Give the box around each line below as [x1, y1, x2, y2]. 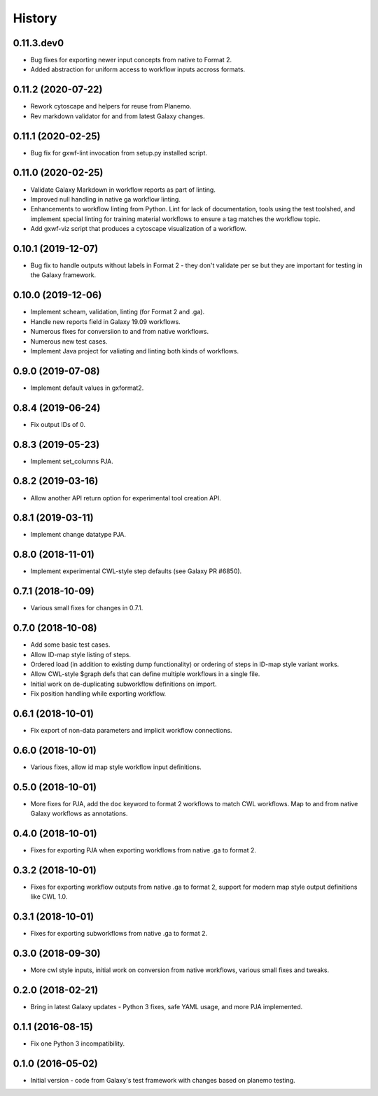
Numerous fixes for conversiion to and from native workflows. [30, 328, 209, 336]
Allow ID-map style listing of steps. [30, 650, 132, 659]
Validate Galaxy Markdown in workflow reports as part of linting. [30, 185, 216, 194]
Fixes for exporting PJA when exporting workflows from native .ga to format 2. [30, 846, 257, 855]
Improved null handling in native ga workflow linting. [30, 195, 181, 203]
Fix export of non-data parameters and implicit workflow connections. [30, 726, 232, 734]
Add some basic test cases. [30, 640, 111, 649]
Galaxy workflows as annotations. [30, 809, 128, 818]
